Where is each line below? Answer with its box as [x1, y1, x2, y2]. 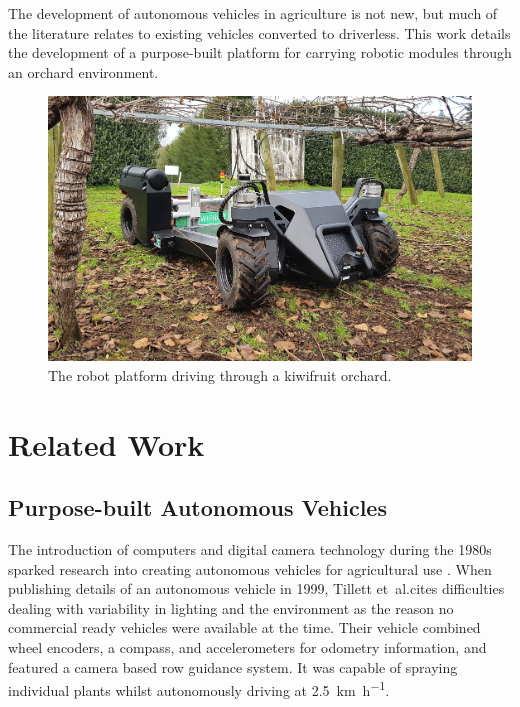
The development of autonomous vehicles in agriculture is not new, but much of [8, 3, 498, 23]
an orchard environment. [8, 61, 159, 82]
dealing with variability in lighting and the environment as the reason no [8, 597, 454, 618]
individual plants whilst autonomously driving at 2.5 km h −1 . [8, 677, 390, 700]
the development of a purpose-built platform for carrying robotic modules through [8, 42, 512, 63]
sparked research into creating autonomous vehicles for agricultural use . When [8, 558, 492, 579]
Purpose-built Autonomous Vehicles [8, 492, 387, 523]
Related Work [8, 423, 205, 464]
